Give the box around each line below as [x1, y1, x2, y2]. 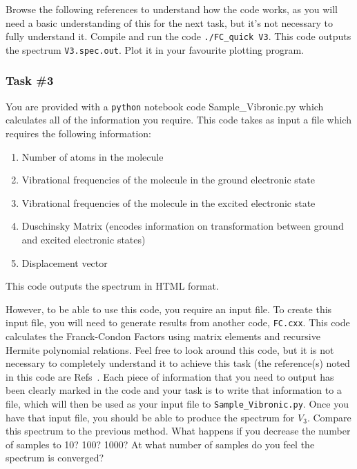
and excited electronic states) [21, 232, 146, 246]
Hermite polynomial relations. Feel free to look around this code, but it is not [6, 342, 334, 357]
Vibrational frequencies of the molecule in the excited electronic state [21, 195, 316, 210]
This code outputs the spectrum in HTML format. [6, 279, 219, 293]
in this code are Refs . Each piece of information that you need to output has [6, 369, 334, 383]
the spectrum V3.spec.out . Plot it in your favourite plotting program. [6, 42, 304, 57]
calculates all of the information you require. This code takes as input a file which [6, 112, 351, 127]
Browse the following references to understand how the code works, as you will [6, 2, 338, 16]
